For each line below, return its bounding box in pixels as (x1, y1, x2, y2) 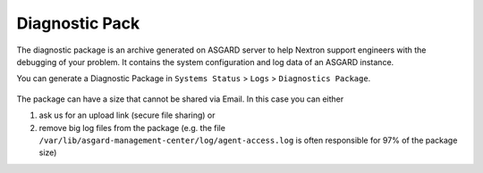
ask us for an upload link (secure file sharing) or (38, 110, 216, 120)
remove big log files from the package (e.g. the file (38, 122, 225, 133)
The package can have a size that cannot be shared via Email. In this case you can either (16, 94, 344, 104)
